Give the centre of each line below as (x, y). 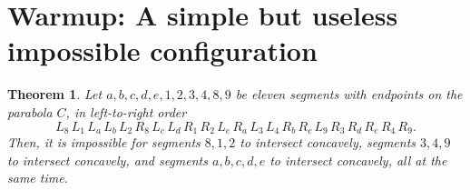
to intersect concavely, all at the (358, 160)
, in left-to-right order (126, 111)
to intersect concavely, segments (328, 141)
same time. (38, 178)
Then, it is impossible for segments (104, 141)
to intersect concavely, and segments (108, 160)
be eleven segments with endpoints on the (349, 94)
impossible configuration (162, 50)
